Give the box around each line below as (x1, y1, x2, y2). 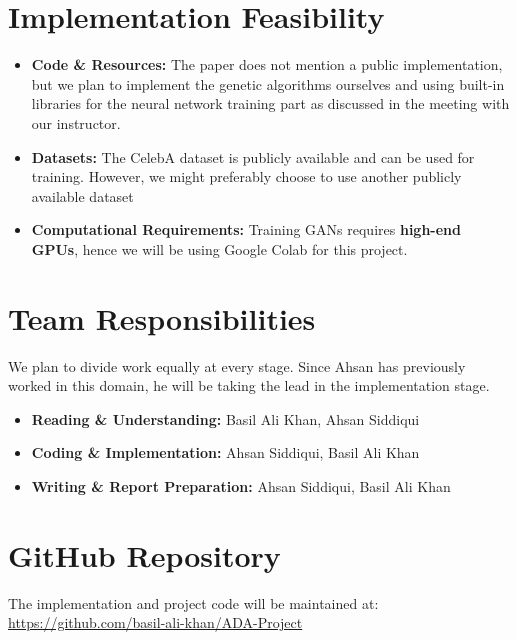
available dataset (31, 185, 134, 206)
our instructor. (31, 112, 121, 133)
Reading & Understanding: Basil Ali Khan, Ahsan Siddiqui (31, 408, 420, 429)
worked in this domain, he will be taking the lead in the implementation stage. (8, 375, 490, 396)
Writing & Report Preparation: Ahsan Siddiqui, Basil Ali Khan (31, 475, 451, 496)
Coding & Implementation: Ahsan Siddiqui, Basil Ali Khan (31, 442, 420, 463)
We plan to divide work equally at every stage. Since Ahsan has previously (8, 355, 466, 376)
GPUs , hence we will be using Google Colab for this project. (31, 238, 408, 259)
